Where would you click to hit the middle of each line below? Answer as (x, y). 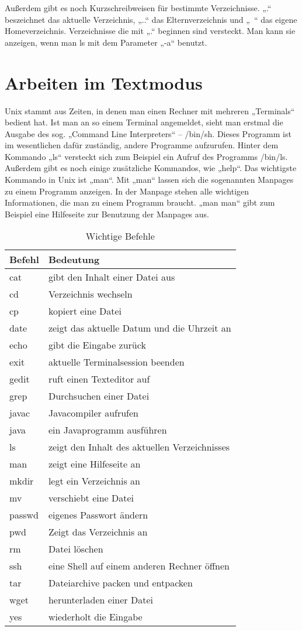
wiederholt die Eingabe (95, 617)
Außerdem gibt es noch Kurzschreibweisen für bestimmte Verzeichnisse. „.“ (138, 8)
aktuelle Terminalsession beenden (116, 362)
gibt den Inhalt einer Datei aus (112, 277)
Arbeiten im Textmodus (104, 82)
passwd (24, 515)
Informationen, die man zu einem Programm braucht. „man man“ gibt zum (140, 202)
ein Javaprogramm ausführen (107, 430)
